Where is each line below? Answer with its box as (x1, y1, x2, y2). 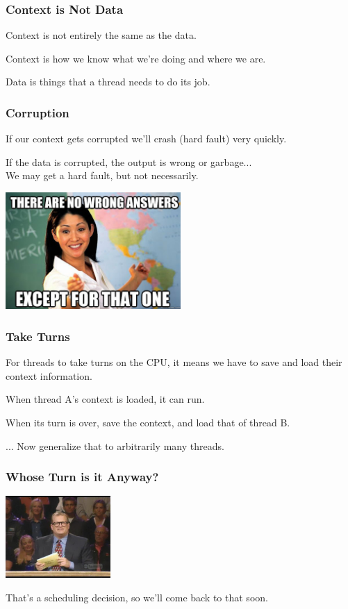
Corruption (6, 103, 69, 121)
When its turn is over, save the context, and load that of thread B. (6, 415, 290, 429)
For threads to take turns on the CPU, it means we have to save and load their (6, 355, 342, 369)
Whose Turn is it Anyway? (6, 468, 159, 485)
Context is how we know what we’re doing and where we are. (6, 51, 266, 65)
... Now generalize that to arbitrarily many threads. (6, 438, 224, 453)
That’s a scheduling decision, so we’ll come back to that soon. (6, 590, 268, 604)
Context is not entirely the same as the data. (6, 28, 197, 42)
